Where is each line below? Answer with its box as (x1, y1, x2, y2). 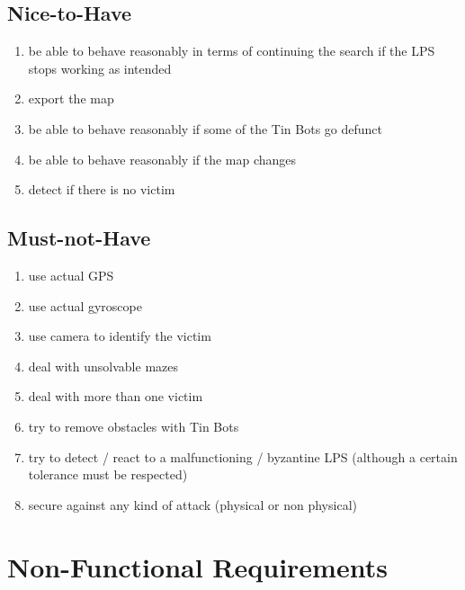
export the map (28, 89, 114, 108)
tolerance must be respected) (28, 465, 188, 484)
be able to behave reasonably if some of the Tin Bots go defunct (28, 119, 383, 138)
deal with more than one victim (28, 387, 203, 406)
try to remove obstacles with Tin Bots (28, 416, 239, 435)
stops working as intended (28, 58, 172, 77)
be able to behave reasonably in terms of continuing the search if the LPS (28, 41, 435, 60)
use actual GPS (28, 265, 114, 284)
